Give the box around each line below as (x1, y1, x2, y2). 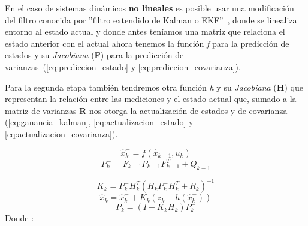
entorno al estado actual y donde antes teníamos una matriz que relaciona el (5, 25, 285, 38)
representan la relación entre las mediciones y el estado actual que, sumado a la (5, 92, 297, 105)
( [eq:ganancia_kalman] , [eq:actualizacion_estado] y (5, 116, 194, 128)
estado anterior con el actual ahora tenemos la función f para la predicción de (5, 37, 289, 49)
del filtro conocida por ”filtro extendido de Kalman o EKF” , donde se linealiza (5, 13, 297, 26)
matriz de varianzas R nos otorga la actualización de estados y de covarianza (5, 104, 288, 116)
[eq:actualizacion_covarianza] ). (5, 127, 118, 140)
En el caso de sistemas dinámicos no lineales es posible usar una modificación (5, 2, 294, 14)
